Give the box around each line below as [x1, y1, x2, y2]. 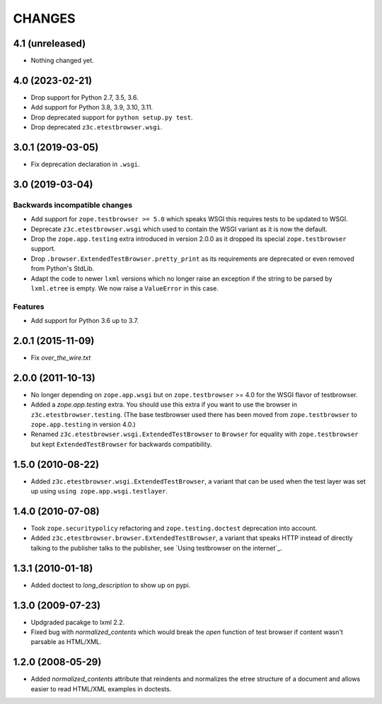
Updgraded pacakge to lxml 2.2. [30, 618, 125, 626]
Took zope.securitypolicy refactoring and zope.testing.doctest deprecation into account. [30, 524, 318, 533]
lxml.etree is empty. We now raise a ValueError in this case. [30, 283, 219, 293]
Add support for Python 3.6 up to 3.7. [30, 317, 139, 325]
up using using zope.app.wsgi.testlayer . [30, 487, 168, 495]
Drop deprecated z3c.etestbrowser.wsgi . [30, 123, 163, 131]
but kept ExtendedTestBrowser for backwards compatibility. [30, 440, 212, 448]
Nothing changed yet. [30, 57, 95, 65]
